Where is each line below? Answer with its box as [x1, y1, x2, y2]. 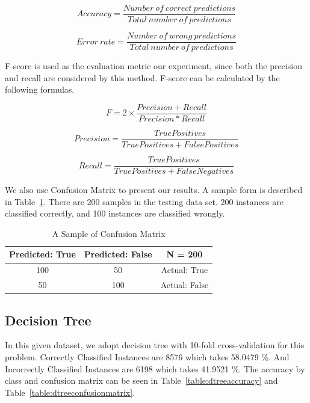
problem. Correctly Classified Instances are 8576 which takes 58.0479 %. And [5, 351, 290, 363]
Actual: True [161, 263, 208, 276]
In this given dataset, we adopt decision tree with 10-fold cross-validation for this [5, 339, 305, 351]
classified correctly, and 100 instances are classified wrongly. [5, 207, 225, 220]
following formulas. [5, 83, 75, 96]
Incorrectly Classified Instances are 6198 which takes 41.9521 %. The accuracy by [5, 362, 305, 375]
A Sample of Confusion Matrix [52, 227, 166, 239]
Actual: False [160, 278, 209, 291]
